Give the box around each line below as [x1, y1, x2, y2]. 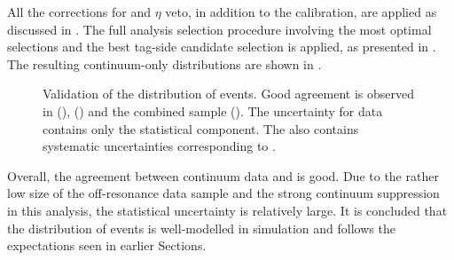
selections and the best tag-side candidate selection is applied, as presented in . [7, 37, 436, 56]
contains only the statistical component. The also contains [43, 119, 359, 138]
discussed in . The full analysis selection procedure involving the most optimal [7, 20, 432, 38]
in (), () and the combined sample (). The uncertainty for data [43, 101, 383, 120]
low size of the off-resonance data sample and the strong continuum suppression [7, 184, 440, 202]
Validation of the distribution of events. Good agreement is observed [43, 84, 414, 103]
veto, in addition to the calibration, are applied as [165, 3, 437, 20]
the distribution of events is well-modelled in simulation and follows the [7, 218, 395, 237]
